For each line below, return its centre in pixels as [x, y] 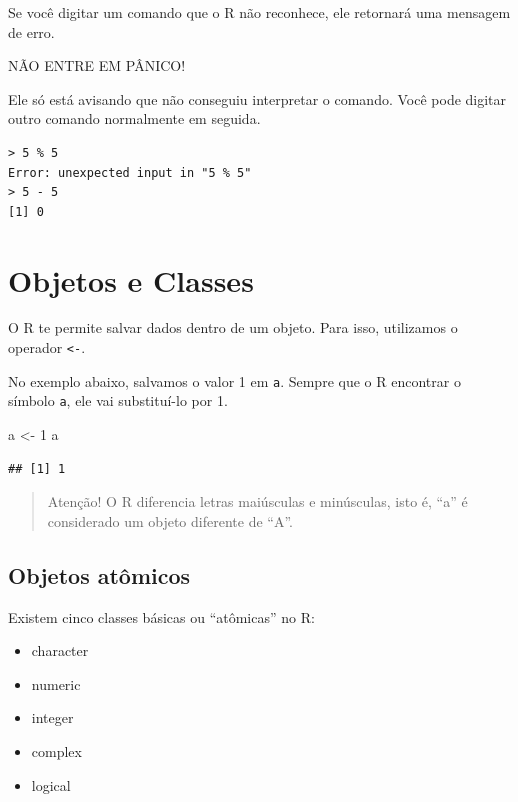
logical [51, 784]
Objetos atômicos [99, 574]
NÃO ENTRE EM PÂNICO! [97, 65]
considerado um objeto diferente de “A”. [170, 520]
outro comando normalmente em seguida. [134, 118]
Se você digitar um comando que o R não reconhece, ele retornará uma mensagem [259, 12]
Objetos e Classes [131, 279]
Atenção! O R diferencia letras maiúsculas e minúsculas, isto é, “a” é [257, 501]
